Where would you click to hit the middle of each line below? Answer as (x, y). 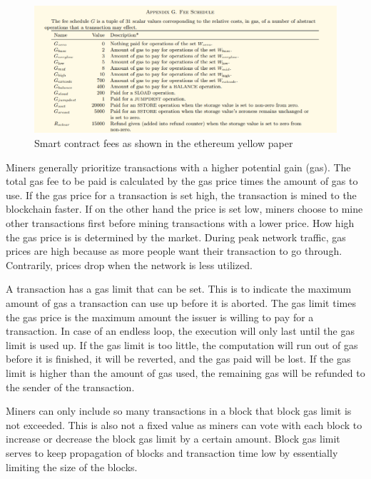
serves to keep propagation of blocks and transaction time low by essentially (172, 452)
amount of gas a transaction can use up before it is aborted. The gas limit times (181, 302)
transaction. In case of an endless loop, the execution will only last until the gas (180, 331)
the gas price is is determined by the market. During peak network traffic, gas (176, 237)
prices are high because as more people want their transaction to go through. (174, 251)
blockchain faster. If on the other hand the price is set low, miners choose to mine (184, 209)
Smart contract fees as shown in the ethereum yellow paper (164, 143)
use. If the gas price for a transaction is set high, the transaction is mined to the (181, 195)
